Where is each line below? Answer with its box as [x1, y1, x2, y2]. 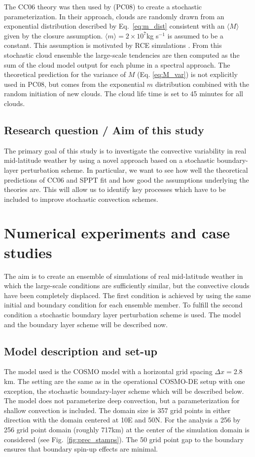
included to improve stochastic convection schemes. [4, 193, 158, 204]
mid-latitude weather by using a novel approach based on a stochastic [4, 155, 215, 165]
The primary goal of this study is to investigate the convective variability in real [4, 145, 247, 155]
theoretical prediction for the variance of [4, 69, 126, 79]
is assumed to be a [167, 30, 223, 40]
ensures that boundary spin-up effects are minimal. [4, 444, 158, 454]
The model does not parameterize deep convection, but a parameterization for [4, 395, 240, 406]
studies [4, 242, 52, 262]
